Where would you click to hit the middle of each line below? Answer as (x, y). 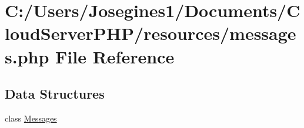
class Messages (31, 118)
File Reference (115, 56)
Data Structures (55, 94)
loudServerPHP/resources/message (151, 33)
